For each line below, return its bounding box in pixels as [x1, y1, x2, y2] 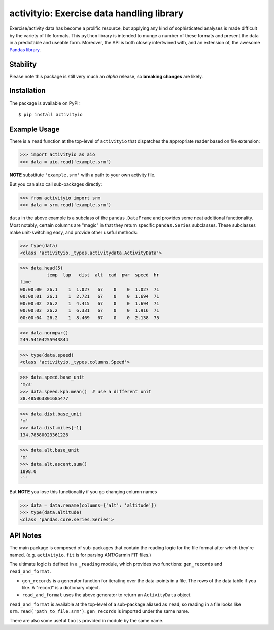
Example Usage [9, 124, 60, 133]
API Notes [9, 531, 42, 540]
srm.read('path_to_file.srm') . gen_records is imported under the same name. [9, 608, 190, 614]
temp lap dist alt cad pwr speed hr [46, 272, 159, 278]
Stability [9, 60, 37, 69]
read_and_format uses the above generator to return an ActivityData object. [22, 592, 192, 598]
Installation [9, 86, 46, 95]
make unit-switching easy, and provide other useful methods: [9, 229, 138, 235]
